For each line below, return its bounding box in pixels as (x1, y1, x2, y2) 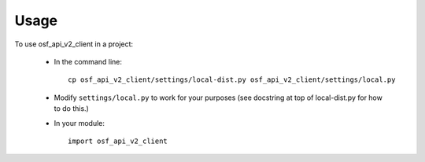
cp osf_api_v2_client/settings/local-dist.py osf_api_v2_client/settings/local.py (68, 75, 396, 84)
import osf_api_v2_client (68, 136, 168, 145)
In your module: (54, 118, 105, 127)
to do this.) (54, 104, 90, 113)
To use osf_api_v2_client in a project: (14, 39, 134, 49)
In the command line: (54, 57, 122, 66)
